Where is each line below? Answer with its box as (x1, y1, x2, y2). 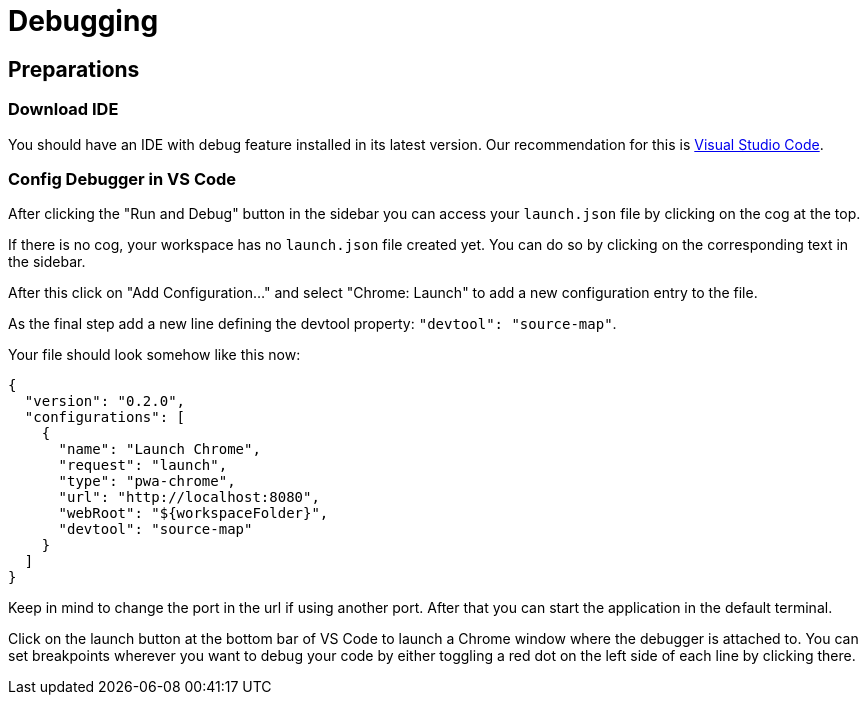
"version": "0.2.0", (24, 393, 186, 410)
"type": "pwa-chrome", (58, 473, 236, 490)
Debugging (8, 4, 159, 38)
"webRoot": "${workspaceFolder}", (58, 505, 329, 522)
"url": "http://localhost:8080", (58, 489, 320, 506)
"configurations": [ (24, 409, 186, 426)
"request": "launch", (58, 457, 228, 474)
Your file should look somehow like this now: (8, 346, 301, 364)
